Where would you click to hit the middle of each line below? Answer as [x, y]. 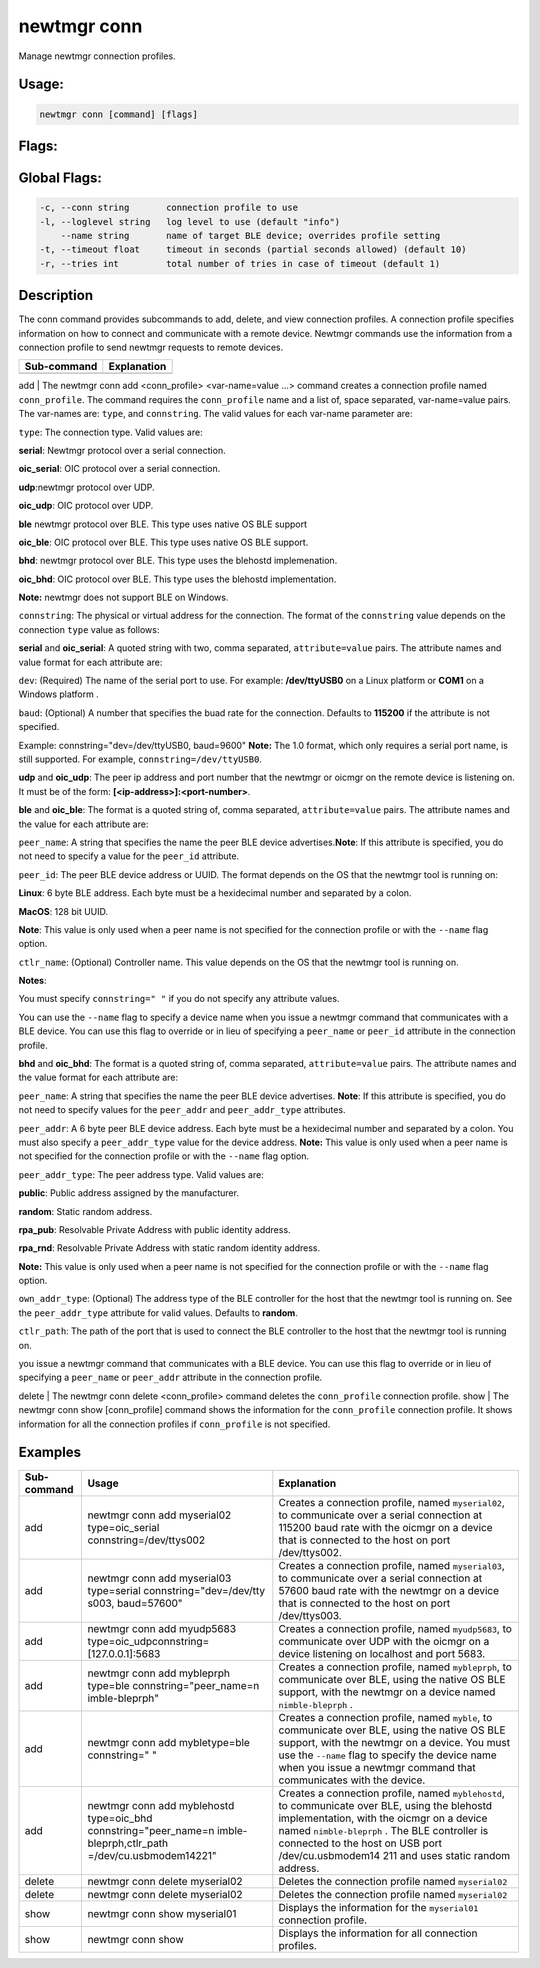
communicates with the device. [352, 1780]
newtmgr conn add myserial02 [159, 1515]
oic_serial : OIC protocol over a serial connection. [119, 469]
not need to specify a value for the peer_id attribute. [129, 856]
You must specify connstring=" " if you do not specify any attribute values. [179, 999]
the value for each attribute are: [83, 824]
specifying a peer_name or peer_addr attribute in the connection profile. [170, 1377]
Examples [50, 1452]
